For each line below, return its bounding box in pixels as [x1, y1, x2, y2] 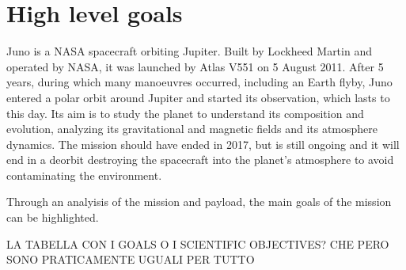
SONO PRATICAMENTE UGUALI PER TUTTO [6, 251, 255, 268]
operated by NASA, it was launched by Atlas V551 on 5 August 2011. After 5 [6, 58, 384, 74]
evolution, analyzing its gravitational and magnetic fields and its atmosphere [6, 120, 378, 137]
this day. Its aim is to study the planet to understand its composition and [6, 105, 364, 121]
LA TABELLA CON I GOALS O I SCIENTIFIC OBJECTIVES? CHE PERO [6, 235, 389, 252]
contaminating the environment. [6, 166, 162, 183]
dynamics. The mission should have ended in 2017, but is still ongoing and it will [6, 135, 400, 152]
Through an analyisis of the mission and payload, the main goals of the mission [6, 193, 392, 210]
